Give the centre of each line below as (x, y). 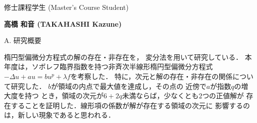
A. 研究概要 (23, 40)
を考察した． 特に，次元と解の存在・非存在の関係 (151, 76)
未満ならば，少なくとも (160, 96)
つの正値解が (223, 96)
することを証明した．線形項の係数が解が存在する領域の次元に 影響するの (130, 105)
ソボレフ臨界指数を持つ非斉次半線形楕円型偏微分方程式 (122, 66)
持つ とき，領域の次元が (64, 96)
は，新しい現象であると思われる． (60, 115)
